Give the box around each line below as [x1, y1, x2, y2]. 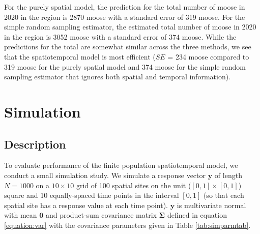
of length [214, 169, 242, 180]
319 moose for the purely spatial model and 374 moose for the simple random [4, 61, 246, 72]
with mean [4, 210, 37, 220]
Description [4, 136, 66, 152]
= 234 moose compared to [167, 51, 249, 62]
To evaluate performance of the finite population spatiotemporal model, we [4, 160, 238, 170]
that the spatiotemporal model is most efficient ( [4, 51, 156, 62]
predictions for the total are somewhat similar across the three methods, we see [4, 41, 251, 52]
